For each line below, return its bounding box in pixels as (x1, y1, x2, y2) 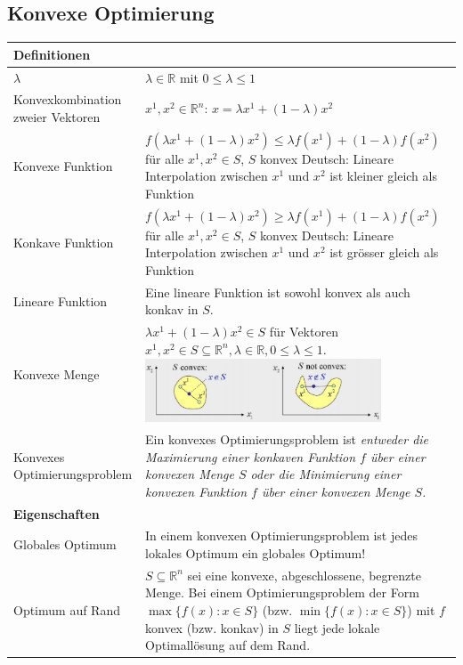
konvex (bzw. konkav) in (145, 618, 279, 637)
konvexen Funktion (145, 482, 248, 500)
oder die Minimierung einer (250, 465, 402, 483)
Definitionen (13, 45, 91, 63)
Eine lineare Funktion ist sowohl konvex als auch (145, 282, 410, 301)
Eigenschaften (13, 504, 100, 523)
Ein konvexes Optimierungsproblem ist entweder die (145, 429, 429, 448)
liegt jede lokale (294, 618, 380, 637)
